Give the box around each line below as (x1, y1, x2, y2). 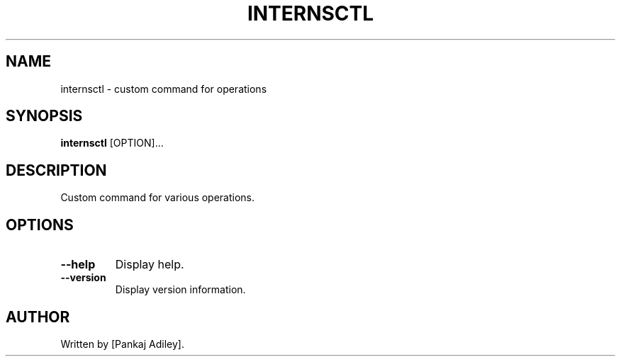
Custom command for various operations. (60, 191, 255, 204)
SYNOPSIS (6, 107, 83, 125)
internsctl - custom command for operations (60, 82, 267, 95)
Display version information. (115, 283, 246, 296)
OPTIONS (6, 215, 74, 234)
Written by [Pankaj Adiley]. (60, 337, 184, 350)
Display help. (115, 257, 184, 272)
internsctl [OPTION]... (60, 137, 164, 149)
